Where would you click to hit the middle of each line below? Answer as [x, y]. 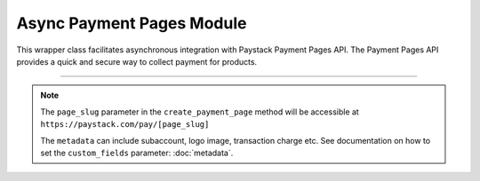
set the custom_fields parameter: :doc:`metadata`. [137, 153]
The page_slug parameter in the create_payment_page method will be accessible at [200, 112]
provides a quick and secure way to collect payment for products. [137, 61]
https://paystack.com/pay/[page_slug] [125, 125]
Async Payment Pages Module [132, 23]
